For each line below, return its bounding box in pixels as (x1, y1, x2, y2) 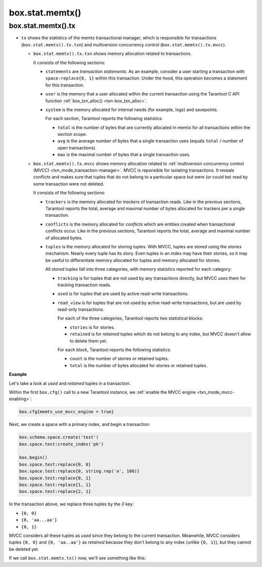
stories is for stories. (69, 324, 115, 330)
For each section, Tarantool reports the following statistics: (45, 115, 163, 121)
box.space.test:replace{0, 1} (19, 475, 91, 481)
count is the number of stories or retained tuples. (69, 356, 169, 361)
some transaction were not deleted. (33, 181, 104, 187)
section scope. (57, 131, 87, 137)
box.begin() (19, 455, 48, 460)
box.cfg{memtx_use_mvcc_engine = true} (19, 409, 114, 415)
